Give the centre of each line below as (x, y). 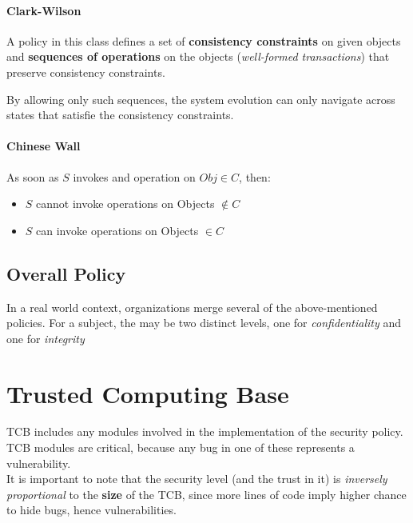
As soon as (33, 176)
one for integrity (46, 338)
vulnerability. (39, 463)
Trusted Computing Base (148, 393)
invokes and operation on (134, 176)
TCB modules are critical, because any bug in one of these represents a (181, 447)
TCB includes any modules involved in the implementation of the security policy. (205, 431)
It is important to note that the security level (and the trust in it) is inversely (197, 479)
